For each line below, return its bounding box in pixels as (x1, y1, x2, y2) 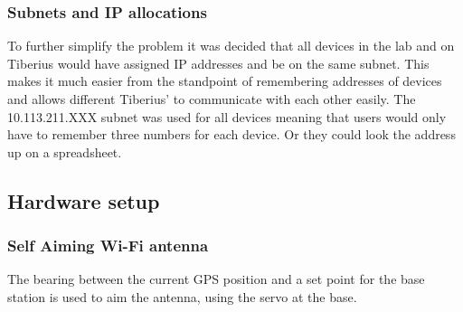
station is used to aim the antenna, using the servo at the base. (7, 287, 357, 306)
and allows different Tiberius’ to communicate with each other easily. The (7, 90, 416, 108)
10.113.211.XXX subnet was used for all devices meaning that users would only (7, 107, 447, 126)
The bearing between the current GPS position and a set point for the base (7, 269, 425, 288)
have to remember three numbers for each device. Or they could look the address (7, 125, 456, 144)
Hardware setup (7, 186, 160, 214)
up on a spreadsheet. (7, 142, 122, 161)
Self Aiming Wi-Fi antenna (7, 234, 209, 257)
